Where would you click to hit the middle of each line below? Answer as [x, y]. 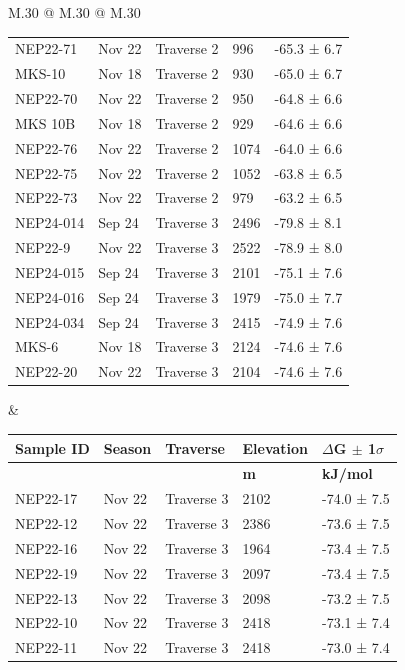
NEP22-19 [46, 572]
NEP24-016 [50, 296]
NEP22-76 [46, 147]
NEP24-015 [50, 271]
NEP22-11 [46, 647]
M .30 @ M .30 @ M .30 [74, 12]
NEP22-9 [43, 247]
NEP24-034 [50, 321]
